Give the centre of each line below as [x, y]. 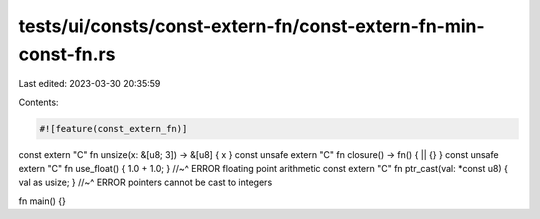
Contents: [38, 102]
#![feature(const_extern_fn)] [113, 128]
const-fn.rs [67, 54]
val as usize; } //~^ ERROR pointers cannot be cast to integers [145, 182]
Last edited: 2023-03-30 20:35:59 [89, 84]
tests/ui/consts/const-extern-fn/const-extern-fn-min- [251, 26]
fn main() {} [42, 201]
